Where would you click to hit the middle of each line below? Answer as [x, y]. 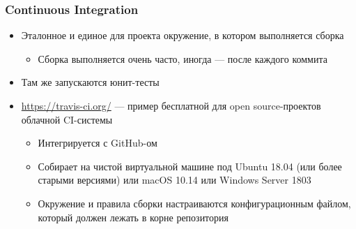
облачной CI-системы [67, 119]
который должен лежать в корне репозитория [133, 217]
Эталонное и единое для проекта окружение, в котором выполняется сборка [183, 35]
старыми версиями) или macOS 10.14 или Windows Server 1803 [175, 180]
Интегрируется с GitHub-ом [98, 143]
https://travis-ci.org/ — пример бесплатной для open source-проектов [171, 105]
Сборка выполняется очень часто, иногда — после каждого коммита [183, 58]
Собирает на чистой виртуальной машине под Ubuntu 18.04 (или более [190, 166]
